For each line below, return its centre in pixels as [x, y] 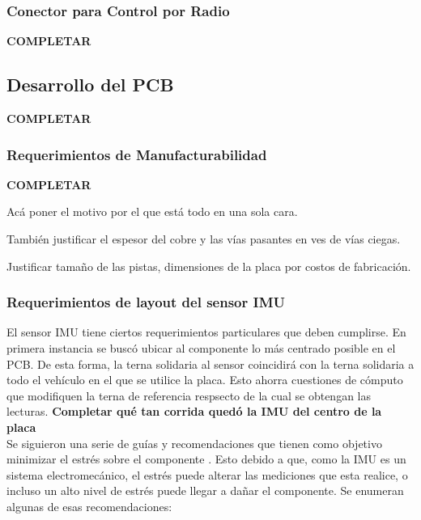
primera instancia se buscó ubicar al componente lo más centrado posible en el [201, 348]
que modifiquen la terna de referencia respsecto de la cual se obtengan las [189, 395]
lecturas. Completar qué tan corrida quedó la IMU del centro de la [194, 411]
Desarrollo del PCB [90, 85]
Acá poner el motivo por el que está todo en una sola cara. [152, 211]
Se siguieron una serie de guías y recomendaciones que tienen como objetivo [194, 443]
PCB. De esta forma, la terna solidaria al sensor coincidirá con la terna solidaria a [210, 364]
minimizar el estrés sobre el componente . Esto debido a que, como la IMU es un [206, 459]
